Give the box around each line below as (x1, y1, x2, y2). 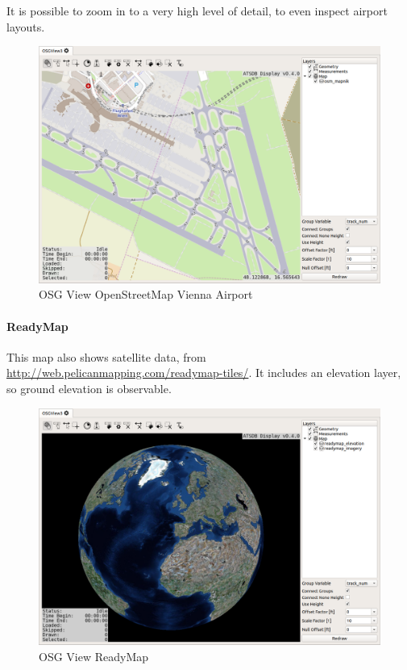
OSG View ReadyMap (39, 647, 149, 664)
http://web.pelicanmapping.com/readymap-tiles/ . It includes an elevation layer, (6, 364, 401, 381)
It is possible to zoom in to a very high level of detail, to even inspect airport (6, 2, 388, 19)
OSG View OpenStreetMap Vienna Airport (39, 286, 253, 303)
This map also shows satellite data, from (6, 348, 206, 365)
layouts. (6, 18, 45, 35)
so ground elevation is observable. (6, 379, 172, 396)
